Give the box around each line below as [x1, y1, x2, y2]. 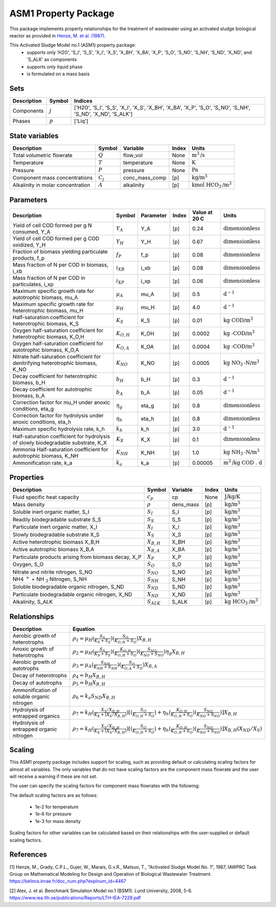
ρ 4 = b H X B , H [72, 671, 106, 680]
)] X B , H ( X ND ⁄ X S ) [220, 725, 263, 733]
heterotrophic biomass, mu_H [12, 307, 84, 314]
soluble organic [12, 693, 50, 700]
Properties [9, 473, 44, 482]
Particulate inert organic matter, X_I [12, 523, 98, 531]
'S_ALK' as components [27, 56, 77, 62]
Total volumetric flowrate [12, 152, 73, 159]
